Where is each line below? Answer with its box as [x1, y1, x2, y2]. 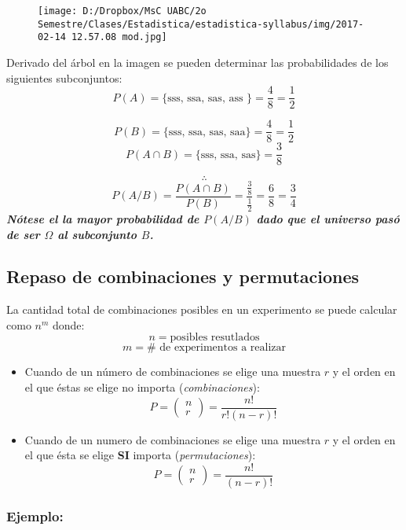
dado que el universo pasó [256, 210, 400, 226]
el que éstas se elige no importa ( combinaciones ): [24, 379, 260, 396]
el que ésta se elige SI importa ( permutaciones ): [24, 447, 256, 463]
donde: [53, 316, 85, 333]
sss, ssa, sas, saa [168, 126, 246, 138]
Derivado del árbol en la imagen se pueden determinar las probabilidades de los [6, 53, 389, 70]
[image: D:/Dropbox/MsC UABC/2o [38, 6, 207, 17]
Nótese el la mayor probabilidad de [6, 210, 199, 226]
